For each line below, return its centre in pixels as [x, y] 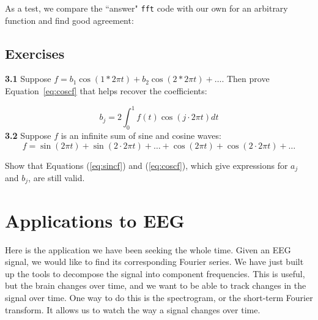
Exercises [35, 53]
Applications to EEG [95, 220]
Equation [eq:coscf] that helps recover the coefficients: [106, 91]
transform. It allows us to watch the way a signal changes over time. [133, 309]
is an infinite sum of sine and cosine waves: [141, 135]
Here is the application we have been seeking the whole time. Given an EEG [148, 249]
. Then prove [246, 79]
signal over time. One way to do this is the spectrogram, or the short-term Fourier [159, 297]
